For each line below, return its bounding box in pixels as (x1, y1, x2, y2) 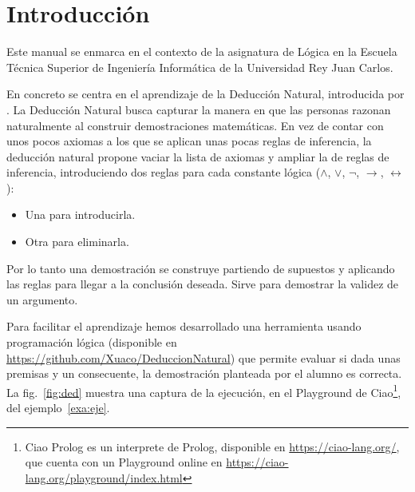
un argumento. (6, 291, 78, 307)
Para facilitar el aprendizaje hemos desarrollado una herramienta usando (6, 318, 362, 335)
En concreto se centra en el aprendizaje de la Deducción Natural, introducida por (6, 85, 405, 102)
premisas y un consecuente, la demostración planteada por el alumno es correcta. (6, 365, 402, 382)
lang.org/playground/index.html (25, 469, 183, 486)
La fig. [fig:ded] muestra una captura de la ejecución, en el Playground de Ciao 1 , (6, 381, 401, 400)
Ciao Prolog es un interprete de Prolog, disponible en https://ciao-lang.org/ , (25, 438, 400, 454)
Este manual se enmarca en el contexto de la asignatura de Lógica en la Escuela (6, 43, 397, 60)
